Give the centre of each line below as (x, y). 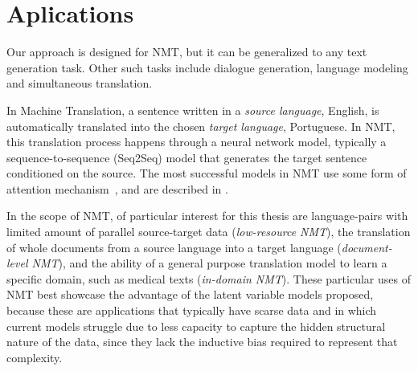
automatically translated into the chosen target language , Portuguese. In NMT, (201, 126)
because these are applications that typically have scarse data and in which (192, 310)
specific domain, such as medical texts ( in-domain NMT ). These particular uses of (209, 278)
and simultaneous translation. (80, 83)
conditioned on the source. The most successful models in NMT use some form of (207, 173)
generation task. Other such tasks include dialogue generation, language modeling (207, 67)
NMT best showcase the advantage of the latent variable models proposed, (190, 294)
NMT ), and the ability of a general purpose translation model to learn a (209, 263)
